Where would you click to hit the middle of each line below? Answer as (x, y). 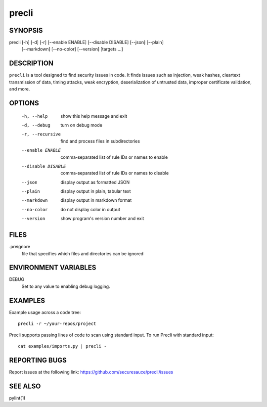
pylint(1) (17, 398)
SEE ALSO (25, 386)
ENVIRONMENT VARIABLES (53, 268)
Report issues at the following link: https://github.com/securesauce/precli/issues (91, 372)
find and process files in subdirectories (100, 141)
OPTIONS (24, 103)
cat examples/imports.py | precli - (62, 346)
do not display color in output (90, 209)
